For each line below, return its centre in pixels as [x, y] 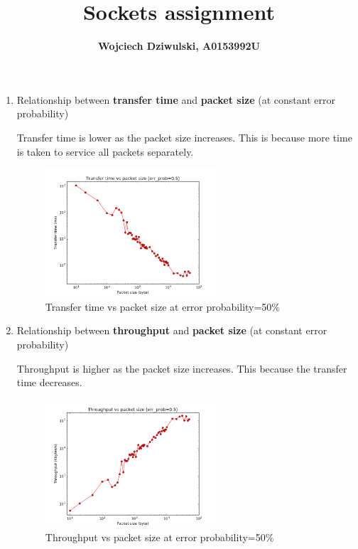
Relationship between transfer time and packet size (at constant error [176, 99]
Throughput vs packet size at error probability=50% [159, 537]
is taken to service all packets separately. [105, 151]
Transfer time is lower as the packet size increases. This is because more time [184, 137]
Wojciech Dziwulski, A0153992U [179, 46]
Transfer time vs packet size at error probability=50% [163, 306]
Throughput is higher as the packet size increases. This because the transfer [182, 368]
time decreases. [49, 382]
